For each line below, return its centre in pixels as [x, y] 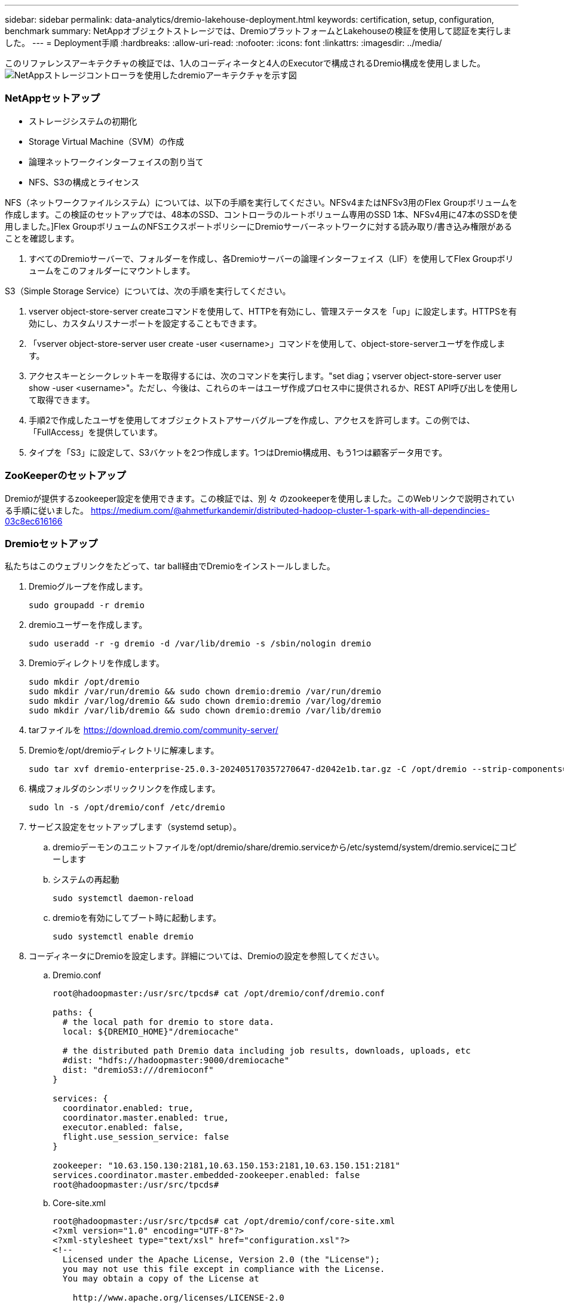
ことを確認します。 [42, 238]
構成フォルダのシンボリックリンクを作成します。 [125, 789]
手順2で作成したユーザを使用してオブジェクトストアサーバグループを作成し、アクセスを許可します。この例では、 [252, 420]
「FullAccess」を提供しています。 [96, 432]
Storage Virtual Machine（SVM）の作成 [107, 141]
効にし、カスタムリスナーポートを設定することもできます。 [145, 323]
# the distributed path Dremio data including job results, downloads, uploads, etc [266, 1051]
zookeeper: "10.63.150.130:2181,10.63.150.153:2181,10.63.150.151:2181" [226, 1166]
